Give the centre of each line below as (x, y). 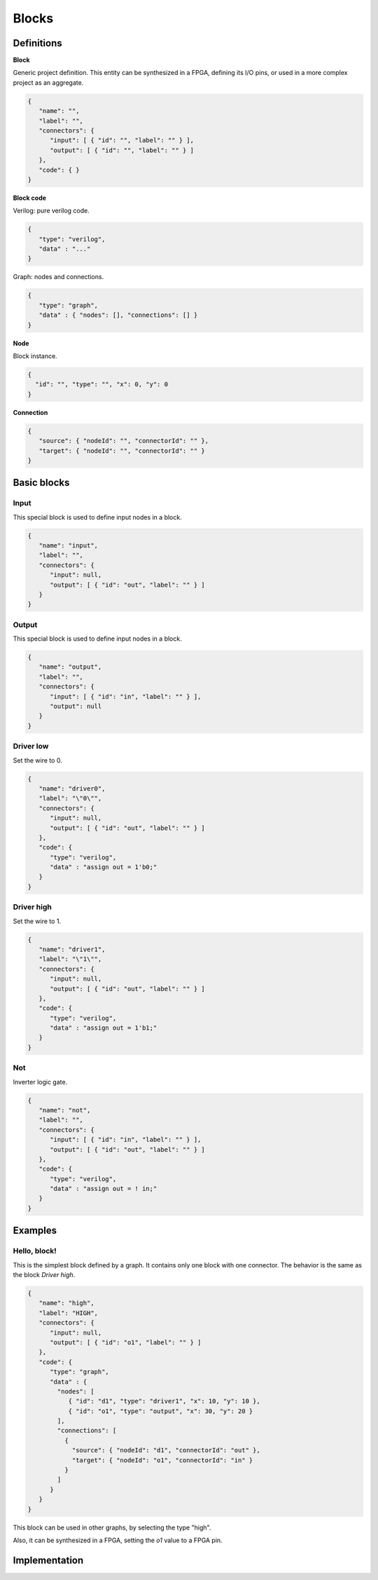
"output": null (76, 707)
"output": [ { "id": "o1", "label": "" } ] (126, 1342)
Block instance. (35, 356)
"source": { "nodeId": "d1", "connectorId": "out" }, (166, 1450)
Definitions (37, 43)
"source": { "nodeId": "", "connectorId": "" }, (124, 441)
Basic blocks (41, 483)
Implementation (48, 1560)
